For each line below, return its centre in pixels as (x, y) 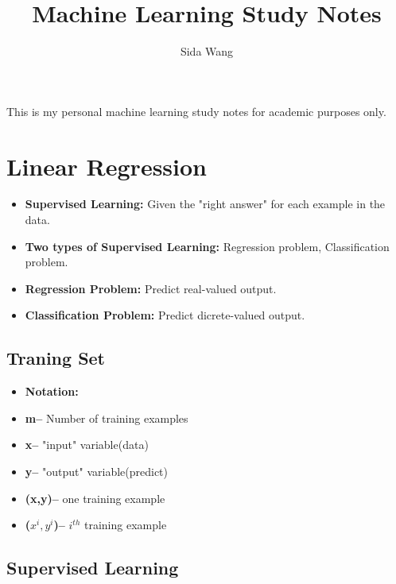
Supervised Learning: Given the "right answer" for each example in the (205, 204)
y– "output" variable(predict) (96, 471)
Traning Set (56, 358)
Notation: (52, 391)
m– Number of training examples (107, 418)
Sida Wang (207, 51)
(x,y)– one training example (95, 498)
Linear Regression (107, 166)
